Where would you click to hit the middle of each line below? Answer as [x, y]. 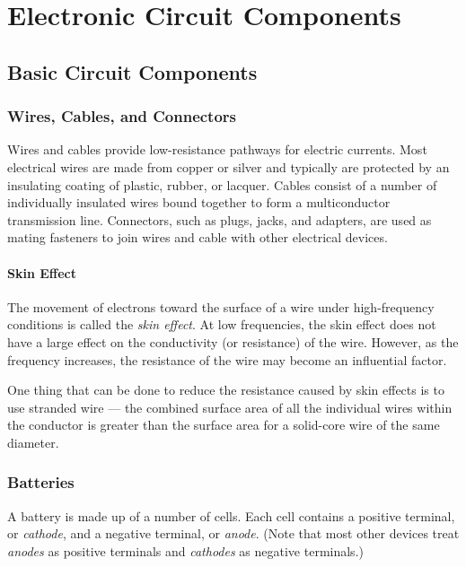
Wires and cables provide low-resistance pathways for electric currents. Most [217, 149]
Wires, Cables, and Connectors [122, 116]
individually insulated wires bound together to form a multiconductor [199, 202]
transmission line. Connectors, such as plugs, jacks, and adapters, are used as [220, 219]
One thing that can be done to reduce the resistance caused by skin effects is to [226, 390]
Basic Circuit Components [132, 71]
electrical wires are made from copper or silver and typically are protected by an [229, 166]
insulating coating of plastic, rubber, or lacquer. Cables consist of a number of [222, 184]
